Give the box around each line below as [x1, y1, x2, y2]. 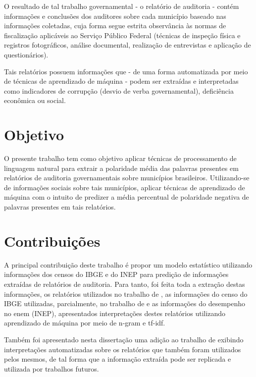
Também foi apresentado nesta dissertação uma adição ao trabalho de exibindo [4, 334, 244, 344]
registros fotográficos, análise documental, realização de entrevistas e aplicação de [4, 40, 251, 50]
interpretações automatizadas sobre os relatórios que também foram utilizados [4, 344, 241, 354]
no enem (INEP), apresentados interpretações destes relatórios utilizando [4, 308, 226, 318]
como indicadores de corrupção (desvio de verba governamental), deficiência [4, 85, 234, 96]
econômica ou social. [4, 95, 66, 106]
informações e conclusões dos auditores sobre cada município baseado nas [4, 10, 226, 21]
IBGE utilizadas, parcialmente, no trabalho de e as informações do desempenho [4, 298, 246, 309]
